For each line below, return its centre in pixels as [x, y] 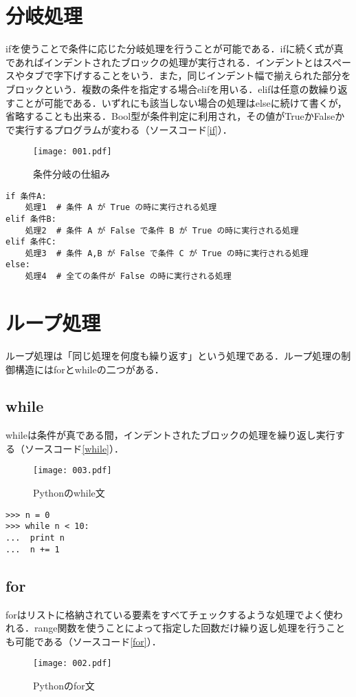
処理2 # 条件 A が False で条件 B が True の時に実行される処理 [162, 230]
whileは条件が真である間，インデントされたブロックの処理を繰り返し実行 [170, 435]
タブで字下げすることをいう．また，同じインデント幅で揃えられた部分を [188, 75]
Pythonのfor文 [64, 685]
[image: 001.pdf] [73, 152]
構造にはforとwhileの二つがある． [89, 369]
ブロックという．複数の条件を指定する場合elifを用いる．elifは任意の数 [162, 89]
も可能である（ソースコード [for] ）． [84, 641]
